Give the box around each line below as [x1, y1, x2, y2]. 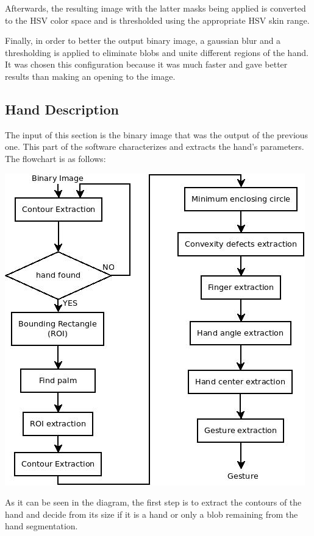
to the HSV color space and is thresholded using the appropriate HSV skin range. [5, 13, 310, 26]
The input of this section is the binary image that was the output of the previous [5, 128, 309, 141]
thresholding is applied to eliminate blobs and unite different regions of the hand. [5, 46, 309, 58]
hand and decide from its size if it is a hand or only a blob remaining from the [5, 507, 298, 520]
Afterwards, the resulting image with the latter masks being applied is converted [5, 2, 306, 14]
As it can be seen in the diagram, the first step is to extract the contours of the [5, 496, 302, 509]
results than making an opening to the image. [5, 69, 176, 82]
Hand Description [5, 99, 120, 118]
